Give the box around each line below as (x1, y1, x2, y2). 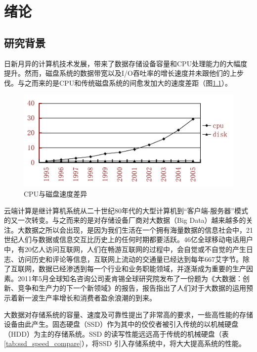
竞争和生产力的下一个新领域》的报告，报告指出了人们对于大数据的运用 (17, 283, 246, 293)
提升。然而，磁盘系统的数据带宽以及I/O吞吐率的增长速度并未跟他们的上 (4, 68, 237, 78)
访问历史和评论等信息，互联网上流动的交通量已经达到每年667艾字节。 (17, 253, 243, 264)
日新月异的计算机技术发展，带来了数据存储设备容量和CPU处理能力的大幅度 (4, 58, 248, 68)
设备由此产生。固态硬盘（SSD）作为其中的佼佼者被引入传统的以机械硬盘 (4, 319, 239, 329)
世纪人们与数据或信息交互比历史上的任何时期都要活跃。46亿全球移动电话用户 (4, 234, 253, 245)
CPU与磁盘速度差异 (24, 189, 87, 199)
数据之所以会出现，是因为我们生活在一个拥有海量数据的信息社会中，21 (24, 224, 253, 235)
